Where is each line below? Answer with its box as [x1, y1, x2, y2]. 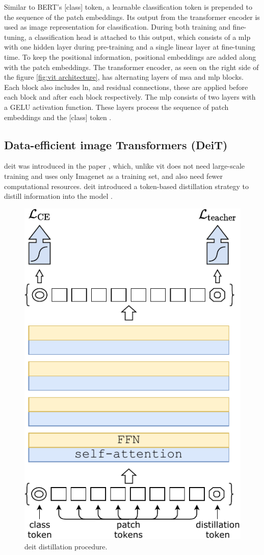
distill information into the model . [4, 191, 113, 201]
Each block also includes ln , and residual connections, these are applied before [4, 81, 248, 92]
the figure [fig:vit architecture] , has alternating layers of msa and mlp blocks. [4, 72, 244, 82]
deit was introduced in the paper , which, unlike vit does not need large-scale [4, 160, 245, 171]
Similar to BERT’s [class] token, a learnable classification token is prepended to [4, 2, 252, 12]
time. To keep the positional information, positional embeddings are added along [4, 51, 256, 62]
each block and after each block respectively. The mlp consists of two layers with [4, 91, 256, 102]
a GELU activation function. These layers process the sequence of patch [4, 101, 229, 112]
